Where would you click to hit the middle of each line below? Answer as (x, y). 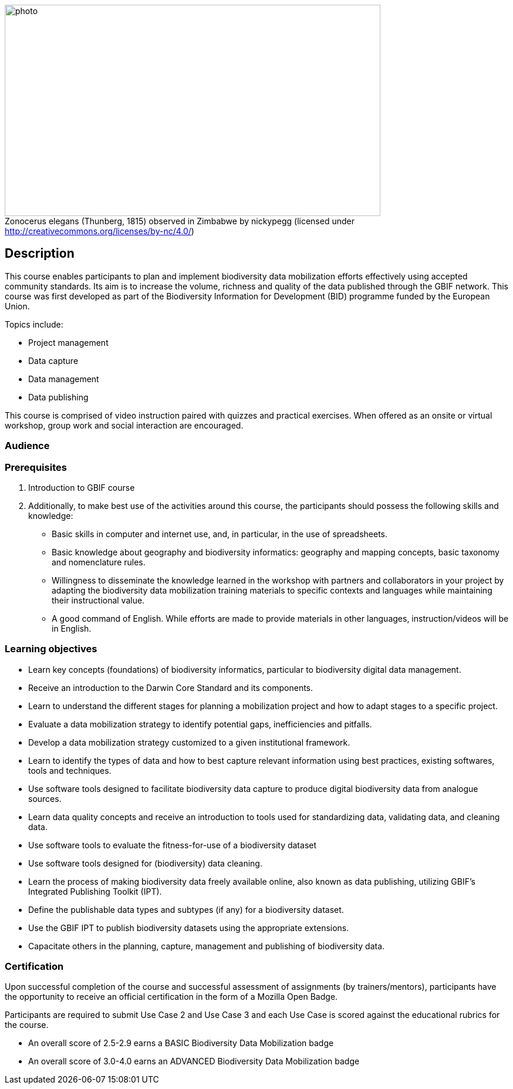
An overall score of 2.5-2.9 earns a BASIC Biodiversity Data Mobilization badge (181, 1043)
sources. (45, 798)
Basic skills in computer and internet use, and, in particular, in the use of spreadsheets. (220, 534)
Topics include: (34, 324)
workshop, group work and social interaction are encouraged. (124, 425)
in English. (72, 628)
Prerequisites (36, 467)
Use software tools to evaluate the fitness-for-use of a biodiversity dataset (173, 845)
